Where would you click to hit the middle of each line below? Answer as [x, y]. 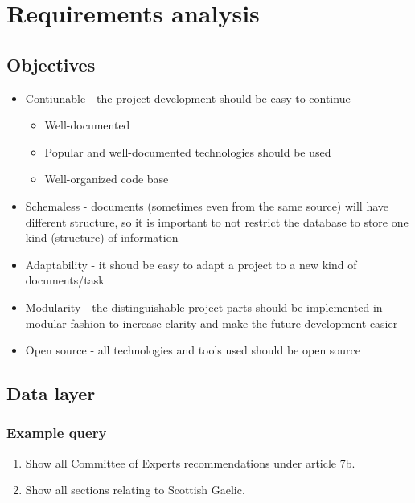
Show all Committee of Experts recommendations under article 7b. [190, 462]
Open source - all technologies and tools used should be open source [193, 350]
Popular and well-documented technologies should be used [188, 151]
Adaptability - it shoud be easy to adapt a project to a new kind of [191, 264]
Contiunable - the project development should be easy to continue [188, 98]
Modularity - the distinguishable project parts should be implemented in [204, 307]
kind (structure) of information [102, 237]
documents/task [65, 280]
